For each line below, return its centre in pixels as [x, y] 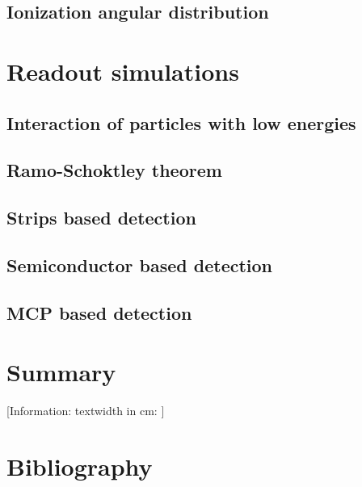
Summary [61, 372]
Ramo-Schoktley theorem [114, 170]
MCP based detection [99, 312]
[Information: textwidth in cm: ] [86, 411]
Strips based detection [101, 218]
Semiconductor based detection [140, 264]
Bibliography [80, 466]
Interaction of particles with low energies [181, 122]
